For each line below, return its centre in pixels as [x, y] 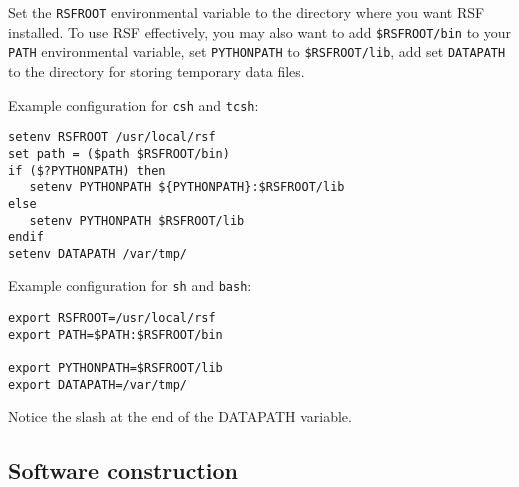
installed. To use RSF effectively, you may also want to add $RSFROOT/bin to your [260, 31]
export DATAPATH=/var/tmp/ [97, 384]
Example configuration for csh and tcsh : [133, 104]
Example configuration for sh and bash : [130, 285]
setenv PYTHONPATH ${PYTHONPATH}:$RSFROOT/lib [187, 187]
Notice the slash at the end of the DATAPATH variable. [180, 416]
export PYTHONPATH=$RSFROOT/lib [115, 368]
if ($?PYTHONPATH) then [87, 170]
